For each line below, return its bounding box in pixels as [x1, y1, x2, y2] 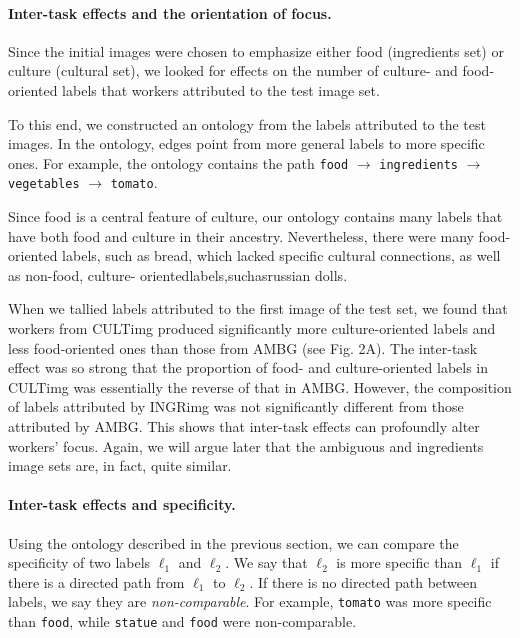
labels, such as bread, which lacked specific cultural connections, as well [62, 245, 501, 266]
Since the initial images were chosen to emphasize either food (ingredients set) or [8, 40, 504, 61]
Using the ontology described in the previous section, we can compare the [8, 532, 459, 553]
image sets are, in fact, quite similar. [8, 455, 232, 476]
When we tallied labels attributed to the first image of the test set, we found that [8, 298, 508, 319]
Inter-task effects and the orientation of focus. [8, 2, 332, 23]
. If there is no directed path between [249, 571, 478, 592]
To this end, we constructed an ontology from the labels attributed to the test [8, 113, 486, 134]
